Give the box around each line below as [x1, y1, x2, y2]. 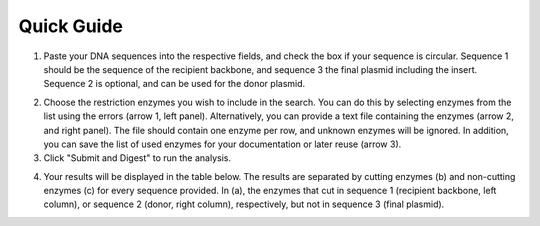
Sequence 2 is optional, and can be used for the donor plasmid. [43, 78, 306, 90]
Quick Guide [18, 15, 124, 37]
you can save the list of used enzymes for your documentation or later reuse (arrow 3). [43, 138, 402, 150]
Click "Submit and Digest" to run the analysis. [43, 152, 232, 164]
